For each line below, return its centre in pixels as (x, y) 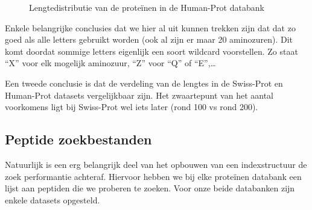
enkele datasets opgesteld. (53, 199)
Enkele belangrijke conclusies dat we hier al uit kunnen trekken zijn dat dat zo (150, 27)
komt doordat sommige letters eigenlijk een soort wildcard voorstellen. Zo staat (151, 51)
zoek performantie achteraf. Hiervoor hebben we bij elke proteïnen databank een (153, 176)
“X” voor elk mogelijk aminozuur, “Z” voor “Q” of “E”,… (110, 63)
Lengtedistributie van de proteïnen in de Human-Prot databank (147, 7)
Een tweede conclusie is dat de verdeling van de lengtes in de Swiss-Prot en (144, 83)
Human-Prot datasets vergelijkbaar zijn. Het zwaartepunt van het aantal (139, 95)
